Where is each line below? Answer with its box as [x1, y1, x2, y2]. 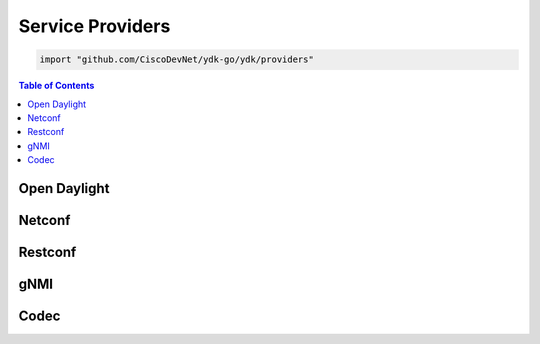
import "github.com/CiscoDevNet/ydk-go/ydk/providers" [39, 54, 314, 65]
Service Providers [18, 15, 171, 37]
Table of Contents [18, 80, 95, 92]
